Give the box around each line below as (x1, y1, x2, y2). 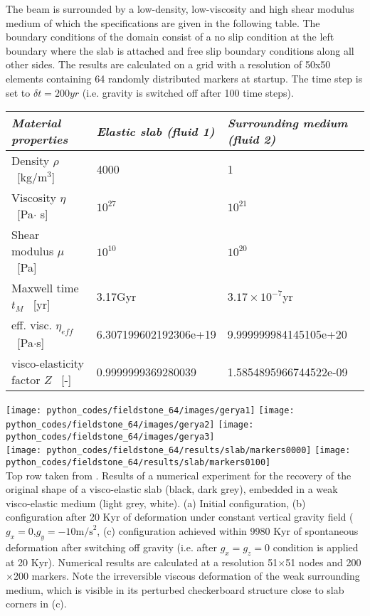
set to (6, 85, 31, 100)
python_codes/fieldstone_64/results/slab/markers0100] (6, 457, 271, 467)
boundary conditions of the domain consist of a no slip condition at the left (6, 29, 334, 44)
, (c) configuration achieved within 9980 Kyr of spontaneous (97, 524, 359, 538)
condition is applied (273, 539, 359, 554)
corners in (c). (6, 596, 67, 611)
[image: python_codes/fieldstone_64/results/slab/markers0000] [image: (6, 445, 351, 456)
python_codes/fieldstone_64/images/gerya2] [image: (6, 420, 254, 430)
